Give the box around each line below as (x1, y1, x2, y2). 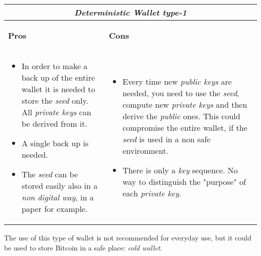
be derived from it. (22, 118, 87, 129)
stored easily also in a (22, 180, 98, 191)
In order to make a (22, 60, 88, 72)
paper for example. (22, 203, 88, 214)
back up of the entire (22, 72, 95, 83)
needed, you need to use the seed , (122, 87, 239, 99)
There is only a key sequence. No (122, 164, 238, 176)
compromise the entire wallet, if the (122, 122, 247, 133)
